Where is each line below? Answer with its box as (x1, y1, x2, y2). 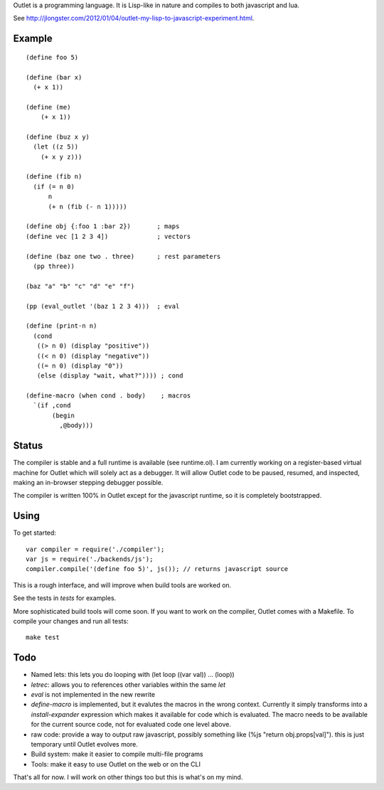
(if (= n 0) (33, 182, 75, 191)
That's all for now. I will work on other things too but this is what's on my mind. (13, 773, 243, 781)
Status (13, 439, 43, 452)
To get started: (13, 528, 57, 537)
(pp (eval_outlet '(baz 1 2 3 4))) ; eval (26, 302, 180, 310)
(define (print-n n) (26, 322, 97, 330)
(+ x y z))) (40, 153, 82, 161)
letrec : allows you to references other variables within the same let (31, 680, 226, 689)
